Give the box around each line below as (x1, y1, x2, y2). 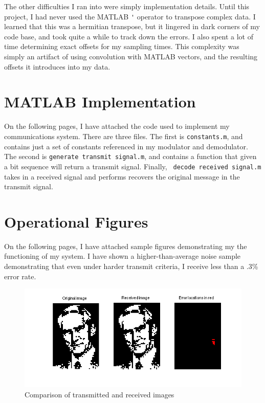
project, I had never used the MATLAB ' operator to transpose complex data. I (4, 11, 256, 21)
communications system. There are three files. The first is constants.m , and (4, 130, 243, 141)
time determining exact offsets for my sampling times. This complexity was (4, 41, 239, 52)
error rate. (4, 271, 36, 281)
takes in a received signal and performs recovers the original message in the (4, 171, 240, 182)
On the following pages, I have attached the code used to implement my (4, 121, 230, 131)
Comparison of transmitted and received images (25, 389, 174, 399)
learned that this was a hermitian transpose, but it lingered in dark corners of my (4, 21, 260, 32)
